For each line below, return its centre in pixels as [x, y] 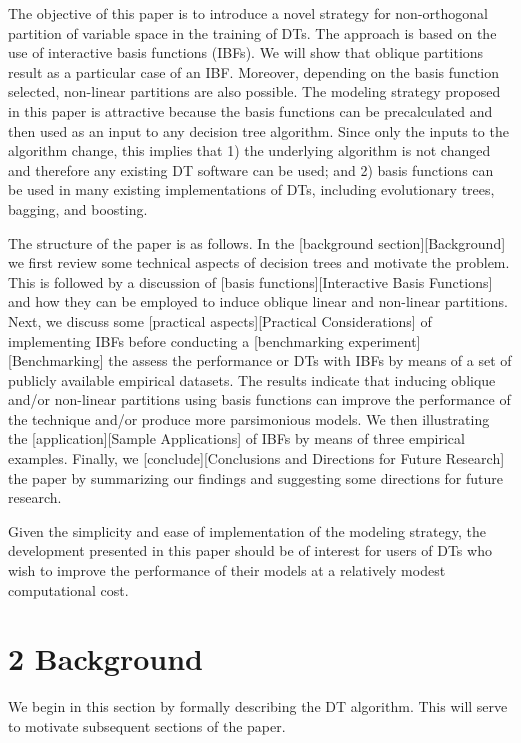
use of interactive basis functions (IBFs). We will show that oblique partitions [246, 52]
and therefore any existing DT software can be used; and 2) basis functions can [251, 169]
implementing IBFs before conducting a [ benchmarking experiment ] [214, 340]
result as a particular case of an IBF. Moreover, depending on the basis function [253, 71]
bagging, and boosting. [78, 208]
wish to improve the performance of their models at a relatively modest [227, 570]
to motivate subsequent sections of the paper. [147, 725]
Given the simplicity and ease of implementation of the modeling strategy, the [247, 530]
